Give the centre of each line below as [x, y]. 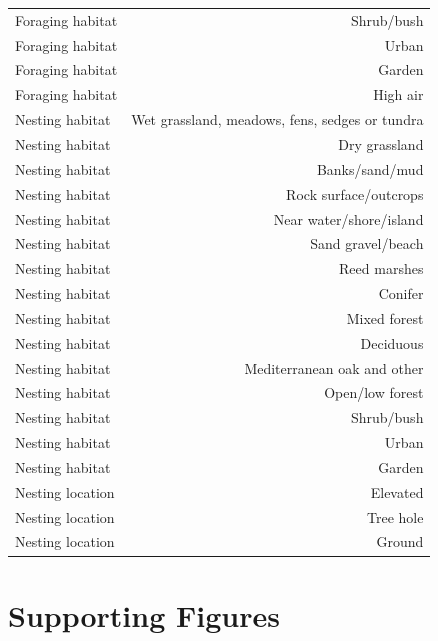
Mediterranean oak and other [334, 367]
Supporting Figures [144, 614]
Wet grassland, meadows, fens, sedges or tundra [277, 119]
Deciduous [392, 342]
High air [398, 94]
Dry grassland [381, 143]
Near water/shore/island [348, 218]
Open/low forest [374, 392]
